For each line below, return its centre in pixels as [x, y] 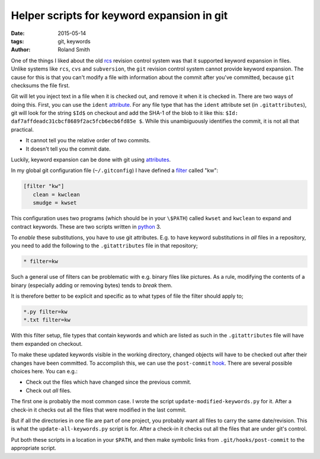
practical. [23, 129]
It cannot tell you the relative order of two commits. [88, 141]
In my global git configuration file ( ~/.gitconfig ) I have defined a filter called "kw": [115, 170]
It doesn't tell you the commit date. [68, 149]
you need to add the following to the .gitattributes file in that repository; [104, 246]
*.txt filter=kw [47, 320]
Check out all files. [49, 390]
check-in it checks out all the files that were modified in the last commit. [99, 410]
